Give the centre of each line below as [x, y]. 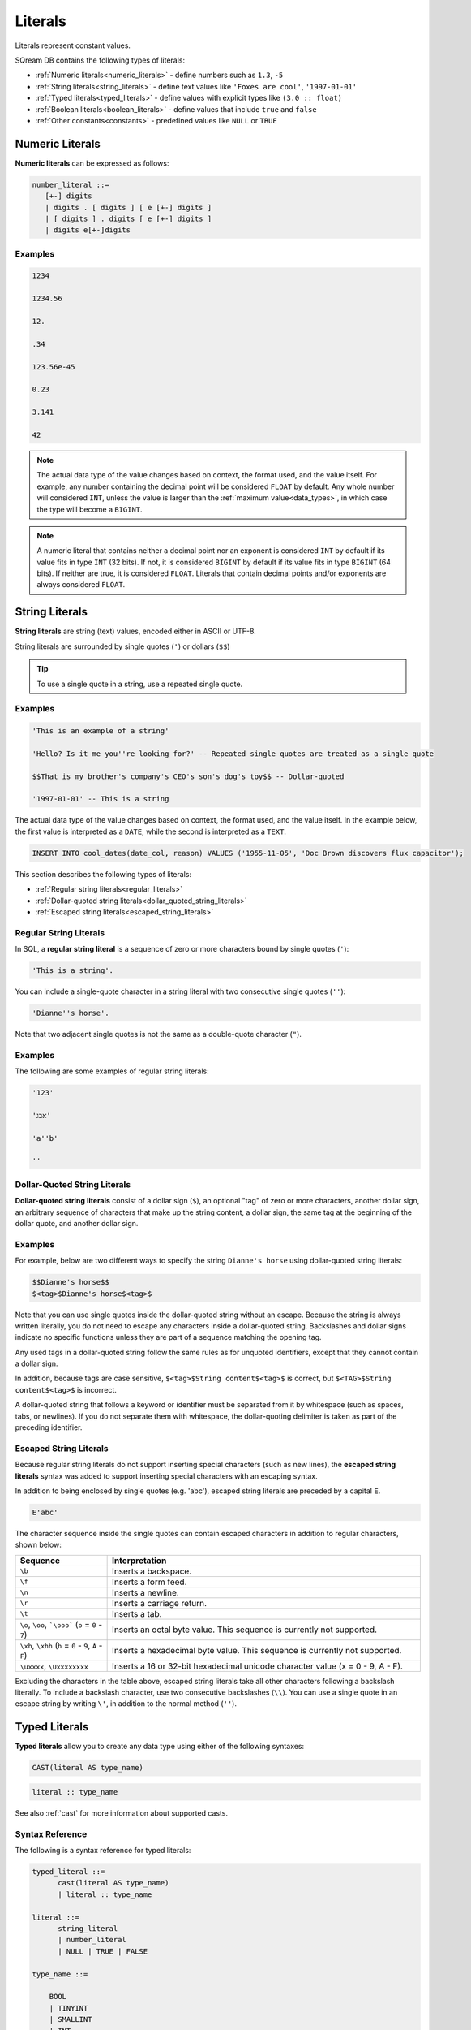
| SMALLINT [71, 2019]
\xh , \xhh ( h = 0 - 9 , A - [61, 1645]
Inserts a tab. [137, 1613]
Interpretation [139, 1561]
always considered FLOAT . [81, 585]
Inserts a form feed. [150, 1582]
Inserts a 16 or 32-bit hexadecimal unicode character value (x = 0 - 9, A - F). [257, 1666]
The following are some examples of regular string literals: [112, 1071]
